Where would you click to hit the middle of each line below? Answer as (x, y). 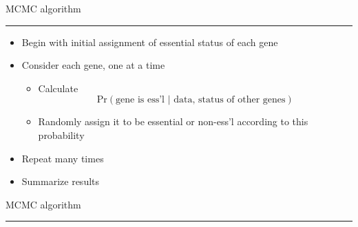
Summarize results (61, 181)
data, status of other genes (230, 100)
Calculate (58, 88)
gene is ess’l (140, 100)
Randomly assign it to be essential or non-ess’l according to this (173, 121)
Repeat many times (63, 158)
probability (61, 134)
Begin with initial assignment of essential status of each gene (150, 42)
